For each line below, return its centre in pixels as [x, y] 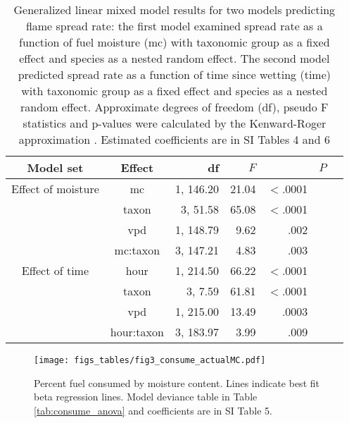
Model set [55, 167]
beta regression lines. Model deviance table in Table [146, 397]
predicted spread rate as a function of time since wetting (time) [174, 74]
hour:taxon [137, 332]
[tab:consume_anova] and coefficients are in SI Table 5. [153, 410]
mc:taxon [137, 250]
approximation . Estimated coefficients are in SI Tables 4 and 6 [174, 139]
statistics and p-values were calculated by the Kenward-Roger [174, 123]
